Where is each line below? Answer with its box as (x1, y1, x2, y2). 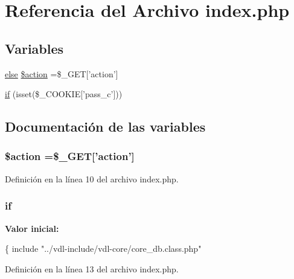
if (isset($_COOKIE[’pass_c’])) (5, 88, 123, 100)
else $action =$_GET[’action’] (5, 67, 118, 80)
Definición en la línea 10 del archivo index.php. (5, 172, 179, 185)
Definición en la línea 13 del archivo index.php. (5, 262, 179, 275)
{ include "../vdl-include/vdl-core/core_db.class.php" (5, 242, 202, 255)
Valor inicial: (5, 222, 59, 234)
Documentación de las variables (5, 117, 206, 136)
